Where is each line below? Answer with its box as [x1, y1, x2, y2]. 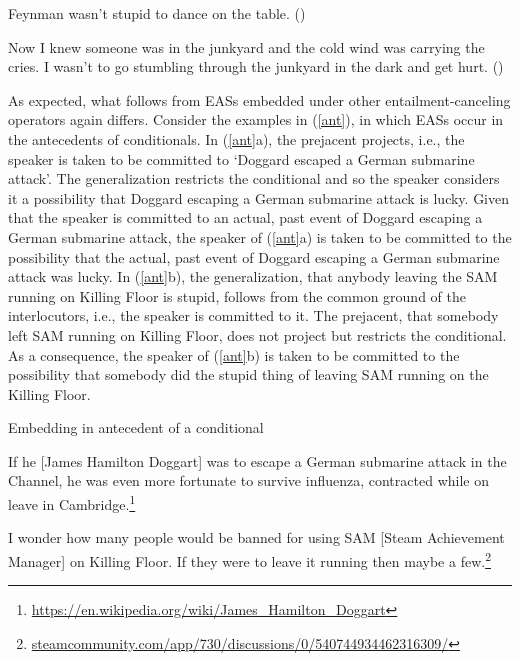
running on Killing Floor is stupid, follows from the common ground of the [8, 285, 466, 306]
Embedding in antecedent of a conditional [8, 417, 264, 438]
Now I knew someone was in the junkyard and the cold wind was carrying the [8, 36, 485, 57]
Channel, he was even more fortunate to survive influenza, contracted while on [8, 470, 489, 491]
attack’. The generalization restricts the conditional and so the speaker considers [8, 168, 500, 189]
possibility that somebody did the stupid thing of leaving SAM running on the [8, 364, 489, 385]
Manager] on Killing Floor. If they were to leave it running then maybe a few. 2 [8, 547, 491, 571]
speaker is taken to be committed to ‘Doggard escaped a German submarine [8, 148, 475, 169]
